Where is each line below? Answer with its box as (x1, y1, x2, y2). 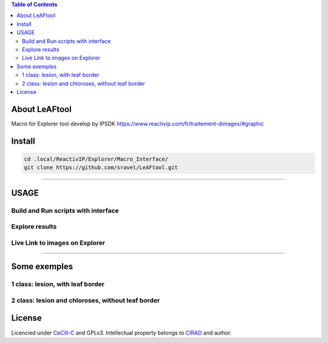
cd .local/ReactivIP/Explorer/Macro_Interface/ (24, 155, 168, 162)
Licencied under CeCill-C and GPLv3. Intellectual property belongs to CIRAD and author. (11, 329, 232, 336)
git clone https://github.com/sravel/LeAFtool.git (24, 164, 179, 171)
